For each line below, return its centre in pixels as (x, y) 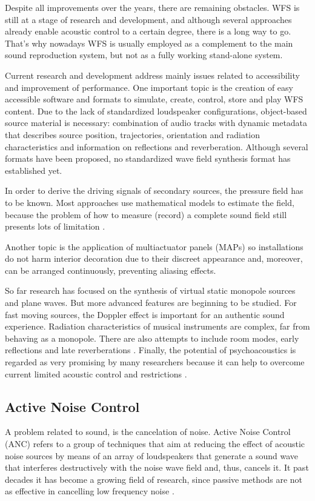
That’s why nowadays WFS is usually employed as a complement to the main (149, 43)
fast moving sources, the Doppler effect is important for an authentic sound (145, 314)
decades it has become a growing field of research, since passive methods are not (154, 479)
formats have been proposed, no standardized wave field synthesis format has (148, 158)
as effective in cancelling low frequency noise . (90, 491)
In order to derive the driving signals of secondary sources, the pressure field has (154, 191)
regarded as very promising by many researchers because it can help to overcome (155, 362)
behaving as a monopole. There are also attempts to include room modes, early (152, 338)
